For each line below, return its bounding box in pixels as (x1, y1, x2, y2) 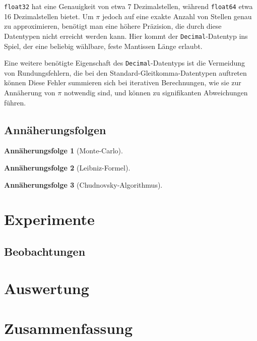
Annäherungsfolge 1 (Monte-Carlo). (4, 145, 123, 156)
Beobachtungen (4, 243, 86, 259)
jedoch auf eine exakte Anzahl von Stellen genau (102, 11, 252, 21)
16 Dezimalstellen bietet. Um (4, 11, 94, 21)
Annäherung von (4, 87, 55, 97)
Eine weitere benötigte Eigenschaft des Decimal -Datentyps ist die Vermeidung (4, 58, 245, 68)
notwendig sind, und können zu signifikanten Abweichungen (63, 87, 248, 97)
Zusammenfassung (4, 317, 133, 338)
